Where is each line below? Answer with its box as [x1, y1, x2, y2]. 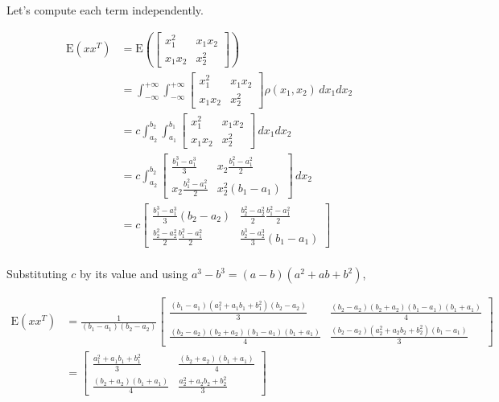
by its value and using [79, 265, 188, 282]
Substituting [6, 265, 68, 282]
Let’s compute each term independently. [6, 2, 204, 18]
